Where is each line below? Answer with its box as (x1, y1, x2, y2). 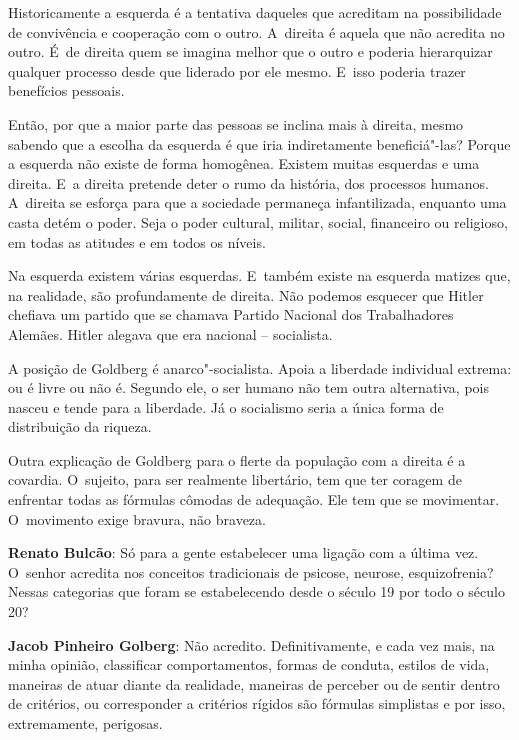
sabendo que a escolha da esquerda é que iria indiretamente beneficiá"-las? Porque (8, 133, 511, 154)
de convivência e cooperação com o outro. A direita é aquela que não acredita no (8, 21, 505, 42)
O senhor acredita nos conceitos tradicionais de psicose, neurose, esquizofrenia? (8, 561, 494, 582)
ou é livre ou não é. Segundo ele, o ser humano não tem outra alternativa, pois (8, 377, 489, 398)
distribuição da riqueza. (8, 416, 152, 437)
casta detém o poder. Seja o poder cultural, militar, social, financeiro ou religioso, (8, 211, 508, 232)
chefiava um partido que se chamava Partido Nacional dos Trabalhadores (8, 304, 454, 325)
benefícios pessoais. (8, 80, 125, 101)
